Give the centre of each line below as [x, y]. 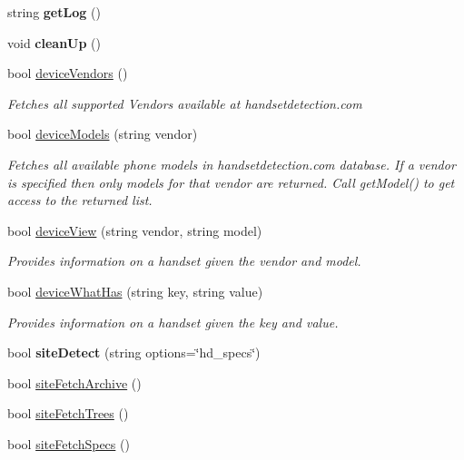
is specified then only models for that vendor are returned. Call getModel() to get [231, 182]
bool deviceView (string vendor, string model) [135, 230]
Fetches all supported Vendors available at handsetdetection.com [185, 103]
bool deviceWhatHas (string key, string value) [135, 291]
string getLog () [54, 12]
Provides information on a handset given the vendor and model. [184, 261]
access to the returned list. [80, 200]
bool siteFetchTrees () [68, 413]
